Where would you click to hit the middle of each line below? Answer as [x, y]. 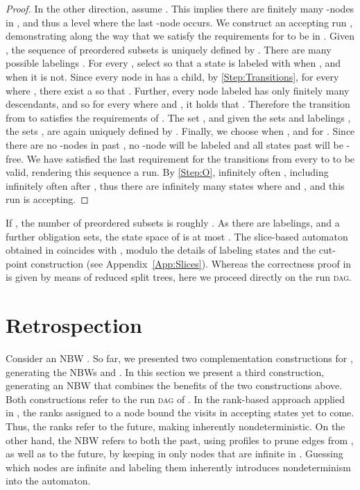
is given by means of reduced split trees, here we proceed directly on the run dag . [179, 277]
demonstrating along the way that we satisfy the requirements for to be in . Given [180, 36]
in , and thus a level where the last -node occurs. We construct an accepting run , [179, 22]
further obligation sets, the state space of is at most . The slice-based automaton [177, 236]
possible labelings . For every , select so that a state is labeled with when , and [173, 63]
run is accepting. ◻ [47, 199]
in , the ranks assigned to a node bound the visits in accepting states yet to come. [180, 413]
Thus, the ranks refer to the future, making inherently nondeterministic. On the [175, 426]
